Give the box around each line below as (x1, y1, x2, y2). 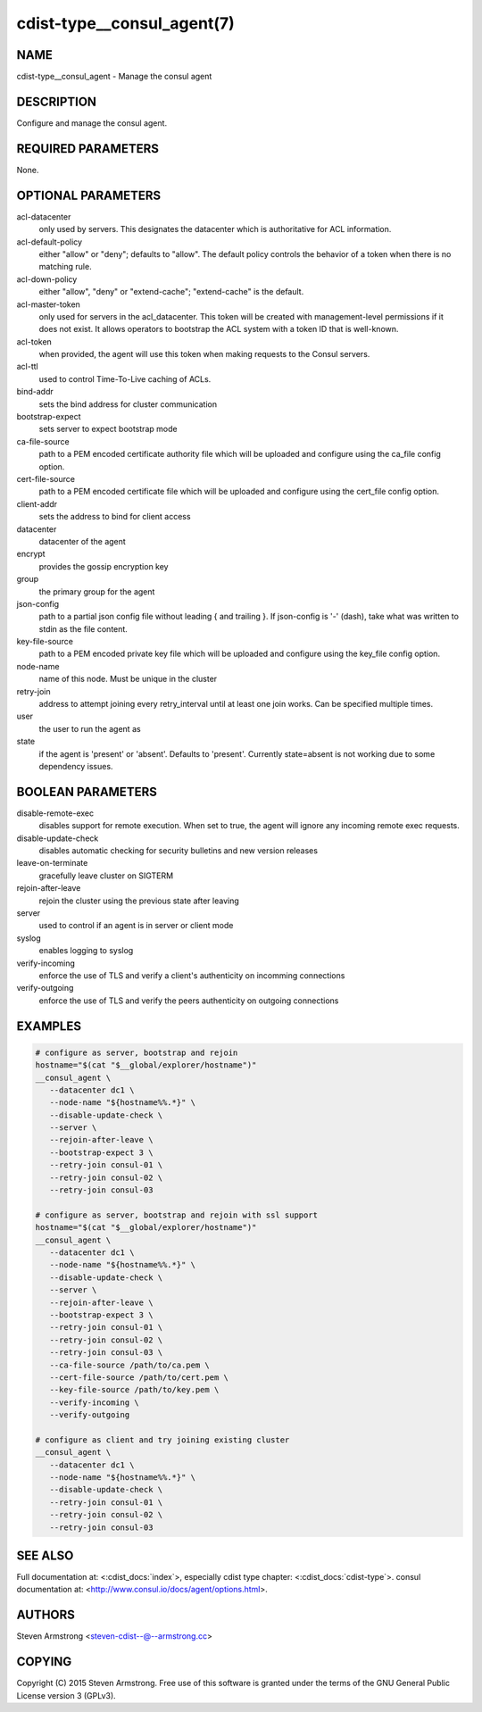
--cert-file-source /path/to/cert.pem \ (49, 1372, 229, 1383)
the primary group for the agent (38, 586, 155, 597)
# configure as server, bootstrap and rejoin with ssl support (35, 1209, 319, 1220)
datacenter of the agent (38, 536, 127, 546)
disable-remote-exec (16, 808, 95, 819)
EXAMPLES (16, 1018, 82, 1034)
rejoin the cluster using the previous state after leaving (38, 895, 240, 906)
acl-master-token (16, 299, 80, 310)
